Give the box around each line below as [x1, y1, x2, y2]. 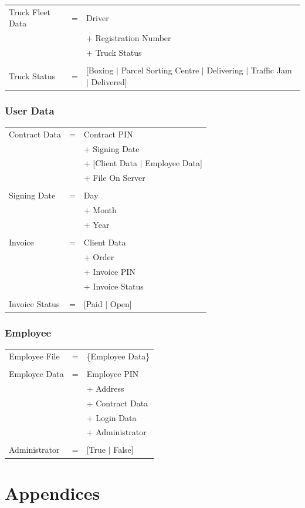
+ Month [83, 204, 117, 216]
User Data [5, 103, 55, 117]
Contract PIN [83, 127, 133, 140]
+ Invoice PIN [83, 265, 135, 277]
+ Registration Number [86, 32, 171, 44]
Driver [86, 11, 109, 23]
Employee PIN [86, 367, 139, 379]
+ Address [86, 382, 124, 394]
